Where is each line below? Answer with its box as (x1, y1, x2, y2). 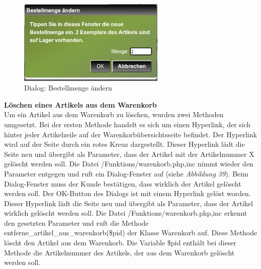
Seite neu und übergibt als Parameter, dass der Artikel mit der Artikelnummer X (4, 148, 254, 159)
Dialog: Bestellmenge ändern (24, 82, 112, 93)
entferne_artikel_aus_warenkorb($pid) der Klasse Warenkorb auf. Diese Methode (4, 227, 257, 238)
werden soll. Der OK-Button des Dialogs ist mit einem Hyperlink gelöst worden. (4, 188, 251, 199)
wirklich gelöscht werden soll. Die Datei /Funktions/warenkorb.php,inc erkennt (4, 208, 247, 218)
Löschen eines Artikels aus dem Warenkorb (4, 99, 157, 110)
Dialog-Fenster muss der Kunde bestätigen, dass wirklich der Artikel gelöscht (4, 178, 241, 189)
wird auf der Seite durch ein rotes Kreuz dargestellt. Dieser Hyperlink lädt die (4, 139, 245, 149)
